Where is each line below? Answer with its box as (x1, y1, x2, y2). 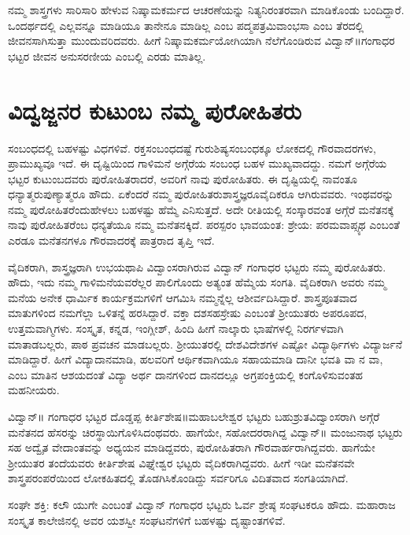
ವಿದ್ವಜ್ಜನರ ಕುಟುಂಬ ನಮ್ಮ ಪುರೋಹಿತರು (8, 94, 301, 126)
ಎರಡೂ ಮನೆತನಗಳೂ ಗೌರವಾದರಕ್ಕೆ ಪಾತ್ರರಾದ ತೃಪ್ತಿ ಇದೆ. (8, 232, 215, 249)
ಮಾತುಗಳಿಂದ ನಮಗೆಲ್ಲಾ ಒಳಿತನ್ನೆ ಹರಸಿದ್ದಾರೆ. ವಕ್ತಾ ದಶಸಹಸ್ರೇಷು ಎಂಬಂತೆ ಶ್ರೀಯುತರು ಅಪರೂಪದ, (8, 304, 368, 321)
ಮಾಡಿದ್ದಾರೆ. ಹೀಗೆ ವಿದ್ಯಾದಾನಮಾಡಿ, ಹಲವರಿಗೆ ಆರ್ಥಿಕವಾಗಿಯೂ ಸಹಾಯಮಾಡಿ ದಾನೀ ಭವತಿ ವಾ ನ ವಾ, (8, 351, 383, 367)
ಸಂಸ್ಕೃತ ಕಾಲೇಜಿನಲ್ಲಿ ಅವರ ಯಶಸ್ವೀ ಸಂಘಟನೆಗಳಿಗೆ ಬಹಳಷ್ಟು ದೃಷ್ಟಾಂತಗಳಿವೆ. (8, 511, 286, 528)
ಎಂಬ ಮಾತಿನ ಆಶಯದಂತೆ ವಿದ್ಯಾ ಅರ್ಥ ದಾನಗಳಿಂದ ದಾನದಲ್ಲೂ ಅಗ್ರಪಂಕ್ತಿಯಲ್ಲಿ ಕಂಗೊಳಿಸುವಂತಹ (8, 366, 364, 382)
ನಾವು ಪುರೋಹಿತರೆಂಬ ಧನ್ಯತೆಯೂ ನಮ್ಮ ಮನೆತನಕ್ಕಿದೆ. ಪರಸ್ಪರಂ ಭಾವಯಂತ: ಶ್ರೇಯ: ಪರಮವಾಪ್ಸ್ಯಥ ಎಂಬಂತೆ (8, 216, 401, 233)
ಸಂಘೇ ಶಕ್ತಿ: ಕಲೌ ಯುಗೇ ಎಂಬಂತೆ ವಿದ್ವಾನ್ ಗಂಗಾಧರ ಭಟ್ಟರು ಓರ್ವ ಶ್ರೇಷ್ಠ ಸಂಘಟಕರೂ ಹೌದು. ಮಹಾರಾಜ (8, 496, 396, 512)
